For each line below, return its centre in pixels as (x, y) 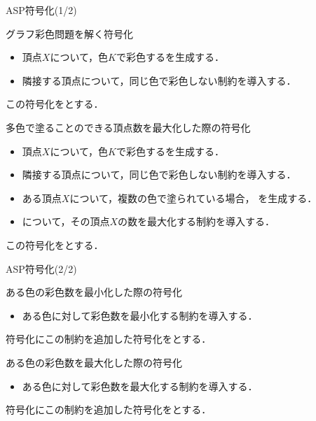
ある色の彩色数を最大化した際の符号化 (94, 362)
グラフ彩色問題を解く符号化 (69, 33)
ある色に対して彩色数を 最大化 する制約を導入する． (140, 386)
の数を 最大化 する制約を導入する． (196, 221)
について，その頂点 (66, 221)
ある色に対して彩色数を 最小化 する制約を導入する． (140, 315)
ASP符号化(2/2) (41, 268)
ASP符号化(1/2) (41, 10)
